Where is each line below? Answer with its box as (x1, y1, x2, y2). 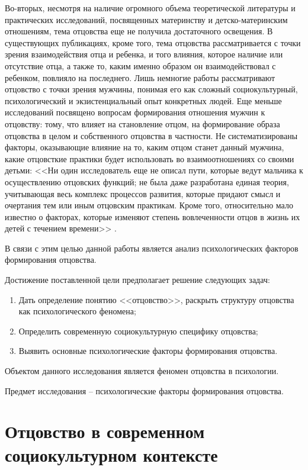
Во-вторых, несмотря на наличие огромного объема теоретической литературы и (5, 2, 296, 14)
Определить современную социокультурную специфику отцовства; (18, 324, 258, 337)
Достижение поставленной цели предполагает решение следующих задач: (5, 273, 270, 286)
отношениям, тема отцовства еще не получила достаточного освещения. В (5, 25, 273, 37)
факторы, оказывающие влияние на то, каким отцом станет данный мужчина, (5, 141, 284, 153)
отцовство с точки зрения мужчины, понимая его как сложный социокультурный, (5, 83, 298, 95)
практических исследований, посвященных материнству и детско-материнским (5, 13, 288, 25)
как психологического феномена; (18, 305, 136, 317)
